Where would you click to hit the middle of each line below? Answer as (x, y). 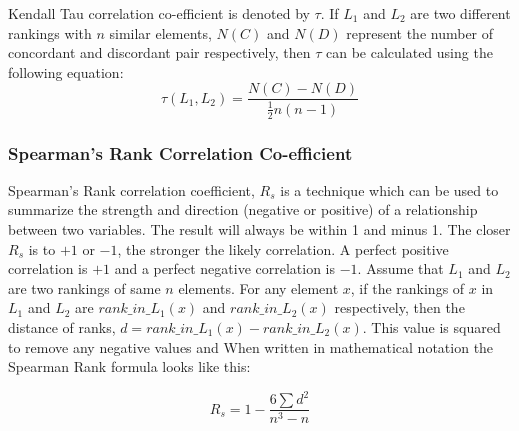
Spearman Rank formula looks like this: (129, 366)
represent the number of (420, 32)
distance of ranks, (62, 327)
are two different (460, 13)
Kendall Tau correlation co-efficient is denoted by (159, 13)
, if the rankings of (407, 287)
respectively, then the (399, 307)
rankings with (50, 32)
